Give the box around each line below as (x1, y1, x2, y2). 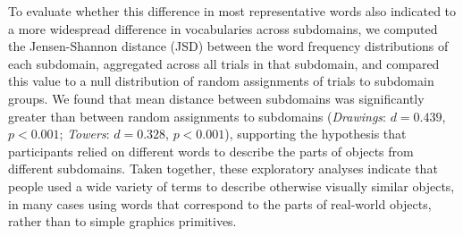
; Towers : (59, 124, 110, 143)
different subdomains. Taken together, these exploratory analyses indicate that (8, 159, 438, 178)
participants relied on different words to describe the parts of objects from (8, 141, 414, 160)
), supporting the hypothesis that (224, 124, 407, 143)
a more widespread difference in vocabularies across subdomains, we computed (8, 19, 438, 38)
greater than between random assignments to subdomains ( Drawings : (8, 106, 386, 125)
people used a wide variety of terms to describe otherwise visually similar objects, (8, 176, 455, 195)
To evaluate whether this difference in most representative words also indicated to (8, 2, 457, 20)
